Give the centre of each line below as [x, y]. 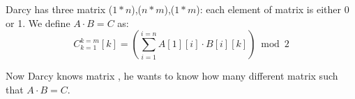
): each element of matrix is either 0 [273, 9]
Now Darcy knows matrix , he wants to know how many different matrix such [172, 76]
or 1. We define [38, 22]
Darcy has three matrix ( [59, 9]
